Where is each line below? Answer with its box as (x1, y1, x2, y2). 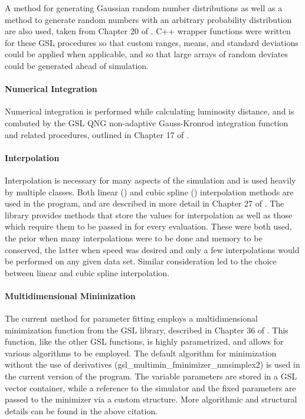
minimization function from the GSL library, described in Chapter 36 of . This (5, 323, 288, 336)
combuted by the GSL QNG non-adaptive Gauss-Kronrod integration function (5, 116, 288, 129)
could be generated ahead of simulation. (5, 59, 149, 71)
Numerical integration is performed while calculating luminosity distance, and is (5, 105, 294, 117)
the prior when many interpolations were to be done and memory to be (5, 231, 263, 244)
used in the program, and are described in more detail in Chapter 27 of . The (5, 197, 284, 209)
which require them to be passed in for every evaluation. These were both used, (5, 220, 292, 233)
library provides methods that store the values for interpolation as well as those (5, 208, 293, 221)
